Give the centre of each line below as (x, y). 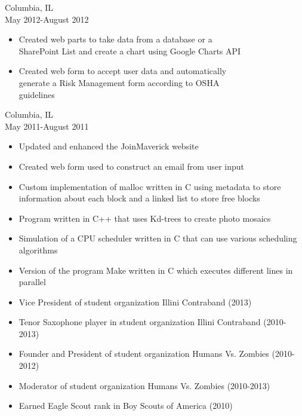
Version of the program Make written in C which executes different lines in (156, 270)
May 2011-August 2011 (47, 126)
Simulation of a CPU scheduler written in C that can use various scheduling (158, 238)
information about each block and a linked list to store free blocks (139, 198)
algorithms (38, 250)
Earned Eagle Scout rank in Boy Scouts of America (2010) (126, 406)
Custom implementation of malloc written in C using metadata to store (150, 186)
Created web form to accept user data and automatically (123, 71)
